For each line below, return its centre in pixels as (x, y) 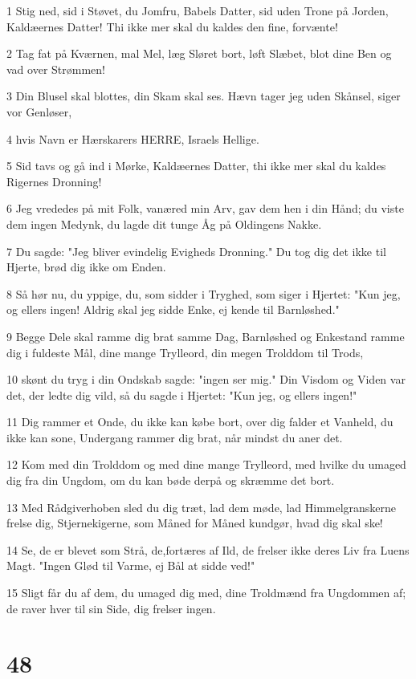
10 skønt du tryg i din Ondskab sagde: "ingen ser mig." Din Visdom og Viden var (206, 379)
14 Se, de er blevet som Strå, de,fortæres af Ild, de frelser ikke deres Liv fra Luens (208, 549)
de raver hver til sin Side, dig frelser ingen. (111, 608)
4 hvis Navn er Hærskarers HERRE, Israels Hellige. (133, 138)
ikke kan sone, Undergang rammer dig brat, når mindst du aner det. (175, 437)
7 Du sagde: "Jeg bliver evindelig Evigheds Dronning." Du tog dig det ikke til (196, 251)
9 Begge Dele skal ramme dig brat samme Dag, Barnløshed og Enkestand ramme (206, 336)
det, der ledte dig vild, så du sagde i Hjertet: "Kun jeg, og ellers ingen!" (182, 394)
